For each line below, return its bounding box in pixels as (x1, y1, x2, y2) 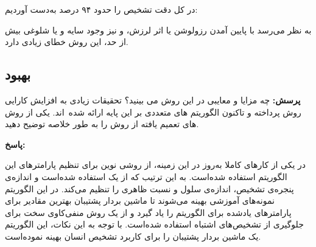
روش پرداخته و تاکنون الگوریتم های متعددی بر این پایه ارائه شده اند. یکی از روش (5, 105, 301, 118)
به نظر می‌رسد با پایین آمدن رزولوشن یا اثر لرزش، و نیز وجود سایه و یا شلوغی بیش (5, 23, 312, 36)
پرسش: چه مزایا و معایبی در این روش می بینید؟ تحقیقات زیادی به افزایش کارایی (5, 93, 301, 106)
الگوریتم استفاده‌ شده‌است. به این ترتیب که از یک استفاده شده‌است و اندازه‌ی (5, 170, 287, 183)
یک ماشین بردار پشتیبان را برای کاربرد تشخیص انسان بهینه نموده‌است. (5, 229, 261, 242)
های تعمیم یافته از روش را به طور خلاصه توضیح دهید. (5, 117, 199, 130)
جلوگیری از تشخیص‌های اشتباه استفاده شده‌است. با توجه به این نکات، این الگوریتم (5, 218, 304, 231)
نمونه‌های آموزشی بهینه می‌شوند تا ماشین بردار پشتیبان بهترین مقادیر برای (5, 194, 275, 207)
